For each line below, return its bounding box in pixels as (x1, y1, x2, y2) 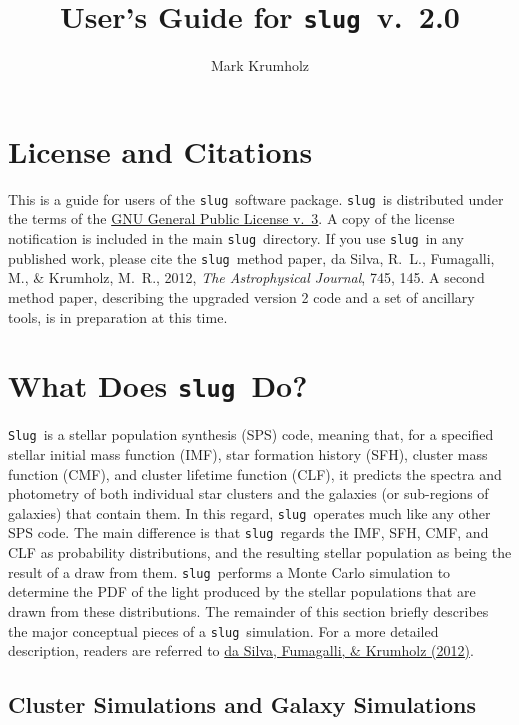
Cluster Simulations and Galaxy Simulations (8, 689, 476, 720)
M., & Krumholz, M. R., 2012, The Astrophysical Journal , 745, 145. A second (8, 267, 485, 288)
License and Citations (8, 130, 313, 171)
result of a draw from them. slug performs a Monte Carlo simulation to (8, 561, 451, 582)
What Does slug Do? (8, 365, 308, 406)
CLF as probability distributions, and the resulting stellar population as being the (8, 542, 512, 563)
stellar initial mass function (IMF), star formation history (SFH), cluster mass (8, 444, 488, 465)
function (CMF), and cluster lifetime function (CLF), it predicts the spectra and (8, 463, 502, 484)
